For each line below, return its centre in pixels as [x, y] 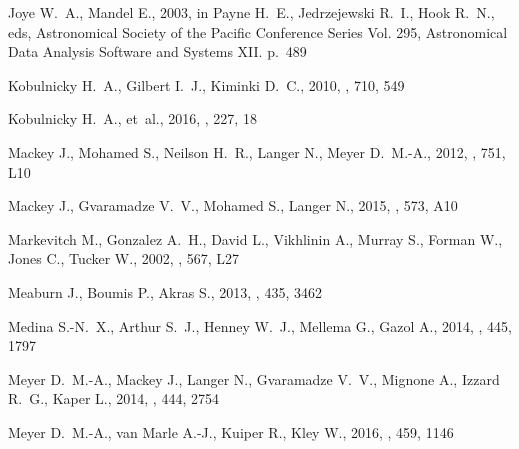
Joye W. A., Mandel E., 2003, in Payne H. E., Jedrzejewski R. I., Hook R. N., [251, 12]
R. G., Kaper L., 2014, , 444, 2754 [113, 398]
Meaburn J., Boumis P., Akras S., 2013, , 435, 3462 [165, 291]
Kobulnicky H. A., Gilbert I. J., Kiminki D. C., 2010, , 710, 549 [206, 84]
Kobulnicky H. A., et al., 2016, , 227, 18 [132, 118]
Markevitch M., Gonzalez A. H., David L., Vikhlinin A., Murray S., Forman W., [255, 238]
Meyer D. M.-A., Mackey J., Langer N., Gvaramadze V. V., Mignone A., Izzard [254, 378]
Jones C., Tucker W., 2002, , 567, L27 [124, 258]
